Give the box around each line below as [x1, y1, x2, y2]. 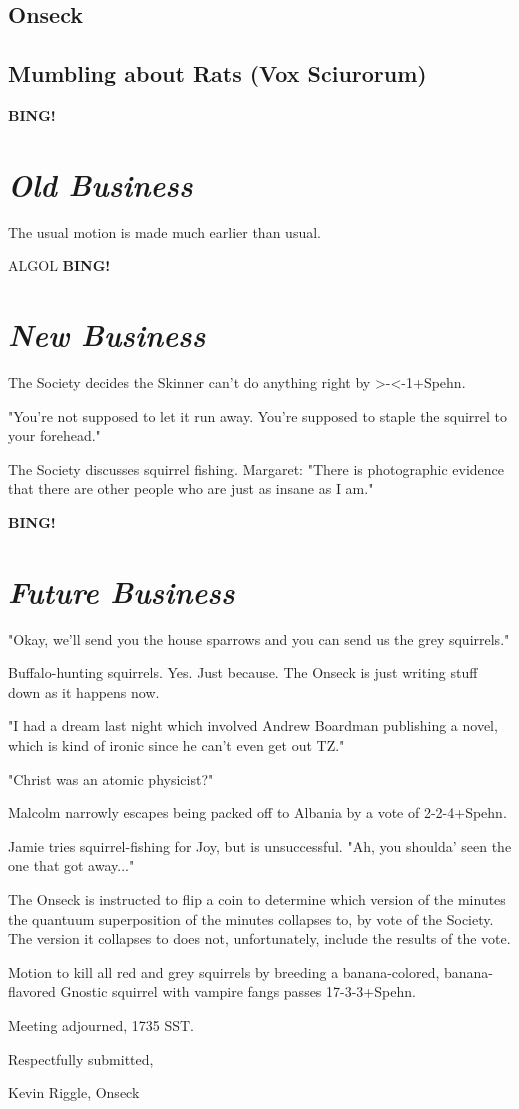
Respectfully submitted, [8, 1048, 154, 1069]
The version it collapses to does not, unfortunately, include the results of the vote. [8, 928, 511, 949]
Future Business [8, 570, 235, 612]
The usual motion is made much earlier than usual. [8, 221, 321, 242]
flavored [8, 981, 56, 1002]
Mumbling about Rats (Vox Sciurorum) [8, 58, 427, 89]
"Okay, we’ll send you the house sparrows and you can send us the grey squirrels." [8, 628, 510, 649]
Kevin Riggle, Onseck [8, 1082, 140, 1103]
